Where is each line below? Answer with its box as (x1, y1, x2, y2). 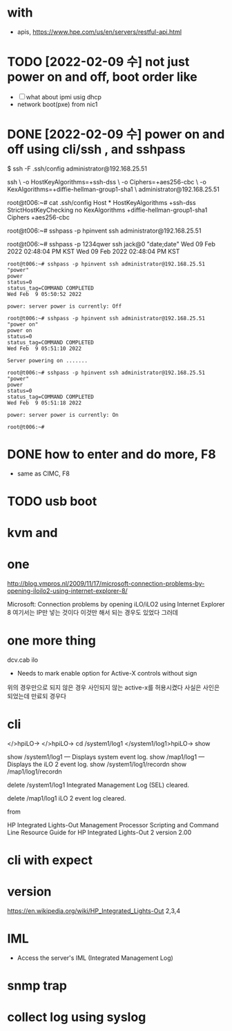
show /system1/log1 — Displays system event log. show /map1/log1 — (7, 752, 205, 760)
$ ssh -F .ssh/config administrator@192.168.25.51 (7, 164, 147, 173)
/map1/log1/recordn (7, 767, 62, 776)
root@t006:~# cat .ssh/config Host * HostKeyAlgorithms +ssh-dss (7, 198, 196, 206)
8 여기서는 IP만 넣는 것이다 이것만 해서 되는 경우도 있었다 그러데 (7, 609, 178, 617)
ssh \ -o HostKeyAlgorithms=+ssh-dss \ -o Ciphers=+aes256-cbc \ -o (7, 177, 207, 186)
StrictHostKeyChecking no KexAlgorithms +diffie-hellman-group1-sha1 (7, 206, 208, 214)
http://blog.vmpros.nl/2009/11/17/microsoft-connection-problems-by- (7, 580, 205, 588)
